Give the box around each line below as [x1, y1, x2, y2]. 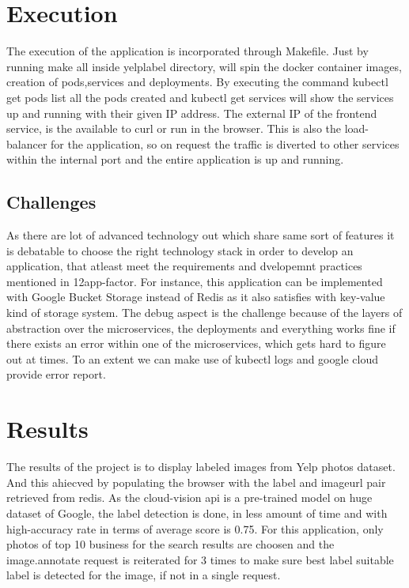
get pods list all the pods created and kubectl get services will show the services [6, 89, 394, 105]
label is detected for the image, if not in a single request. [6, 567, 281, 583]
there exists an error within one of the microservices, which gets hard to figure [6, 335, 386, 352]
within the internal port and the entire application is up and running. [6, 151, 344, 168]
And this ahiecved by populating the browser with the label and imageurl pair [6, 473, 386, 490]
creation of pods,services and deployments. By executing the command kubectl [6, 73, 388, 90]
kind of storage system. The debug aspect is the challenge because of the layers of [6, 304, 403, 321]
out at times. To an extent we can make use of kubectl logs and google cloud [6, 350, 378, 367]
